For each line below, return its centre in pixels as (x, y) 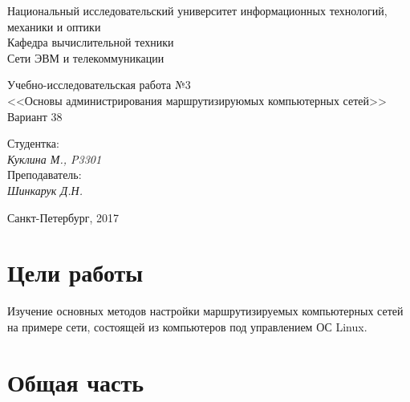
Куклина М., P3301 (55, 158)
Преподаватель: (45, 175)
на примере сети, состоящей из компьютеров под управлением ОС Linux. (187, 326)
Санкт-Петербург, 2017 (63, 217)
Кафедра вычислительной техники (91, 42)
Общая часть (76, 382)
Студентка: (33, 143)
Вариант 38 (35, 116)
